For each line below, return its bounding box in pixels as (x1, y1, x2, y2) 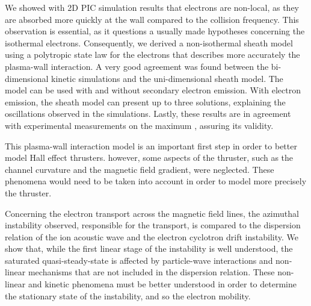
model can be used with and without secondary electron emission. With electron (5, 84, 301, 96)
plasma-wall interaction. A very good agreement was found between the (5, 60, 269, 72)
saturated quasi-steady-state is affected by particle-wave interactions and (5, 254, 273, 266)
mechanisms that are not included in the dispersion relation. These (28, 266, 275, 278)
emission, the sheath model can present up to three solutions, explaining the (5, 95, 286, 108)
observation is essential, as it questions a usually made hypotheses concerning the (5, 25, 305, 37)
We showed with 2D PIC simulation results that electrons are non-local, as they (5, 1, 299, 13)
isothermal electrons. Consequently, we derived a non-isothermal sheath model (5, 36, 293, 49)
